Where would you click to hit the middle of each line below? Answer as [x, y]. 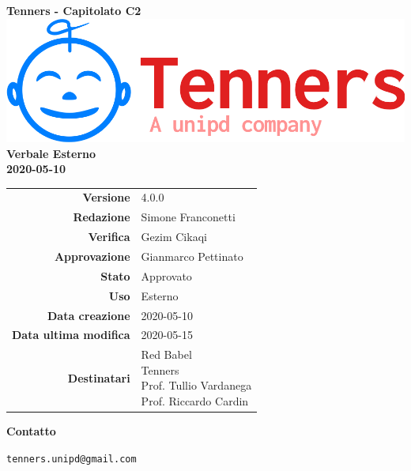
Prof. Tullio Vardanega [196, 385]
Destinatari [99, 377]
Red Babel [166, 354]
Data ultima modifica [71, 335]
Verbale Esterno [51, 153]
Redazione [102, 217]
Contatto [31, 431]
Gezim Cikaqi [174, 237]
